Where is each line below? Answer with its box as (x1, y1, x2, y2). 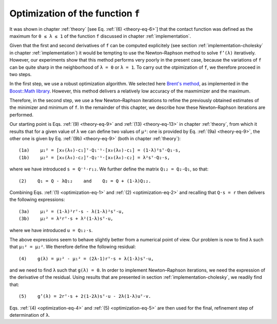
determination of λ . (9, 312, 50, 318)
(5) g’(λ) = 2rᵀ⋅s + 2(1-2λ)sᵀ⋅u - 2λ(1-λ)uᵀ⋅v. (18, 293, 151, 299)
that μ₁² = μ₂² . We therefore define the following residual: (9, 244, 136, 250)
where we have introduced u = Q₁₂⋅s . (9, 227, 93, 233)
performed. (9, 111, 33, 118)
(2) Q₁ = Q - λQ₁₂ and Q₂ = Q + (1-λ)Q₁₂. (18, 178, 151, 184)
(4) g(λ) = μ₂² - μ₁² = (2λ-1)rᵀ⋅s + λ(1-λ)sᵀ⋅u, (18, 256, 154, 261)
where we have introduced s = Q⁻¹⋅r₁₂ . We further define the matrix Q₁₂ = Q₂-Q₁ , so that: (9, 166, 209, 172)
